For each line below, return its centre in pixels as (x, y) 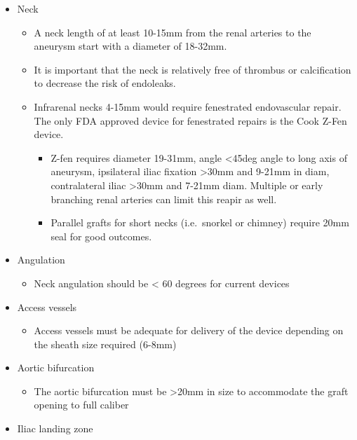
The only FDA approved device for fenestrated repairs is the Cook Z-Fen (190, 120)
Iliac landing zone (55, 428)
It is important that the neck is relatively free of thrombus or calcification (193, 69)
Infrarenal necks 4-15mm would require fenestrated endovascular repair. (188, 106)
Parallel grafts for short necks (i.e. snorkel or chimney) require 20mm (200, 222)
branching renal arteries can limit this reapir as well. (164, 199)
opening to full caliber (81, 405)
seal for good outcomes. (101, 236)
